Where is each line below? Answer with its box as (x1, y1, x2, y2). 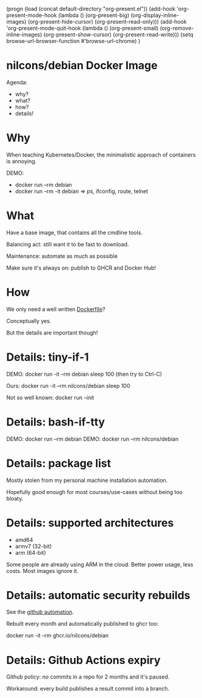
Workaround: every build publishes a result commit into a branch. (6, 685, 170, 693)
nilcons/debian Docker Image (6, 59, 158, 72)
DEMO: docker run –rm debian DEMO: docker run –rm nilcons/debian (6, 435, 179, 442)
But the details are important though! (6, 329, 98, 336)
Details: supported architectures (6, 516, 174, 530)
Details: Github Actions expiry (6, 653, 161, 667)
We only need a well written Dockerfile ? (6, 305, 106, 313)
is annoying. (6, 157, 37, 164)
